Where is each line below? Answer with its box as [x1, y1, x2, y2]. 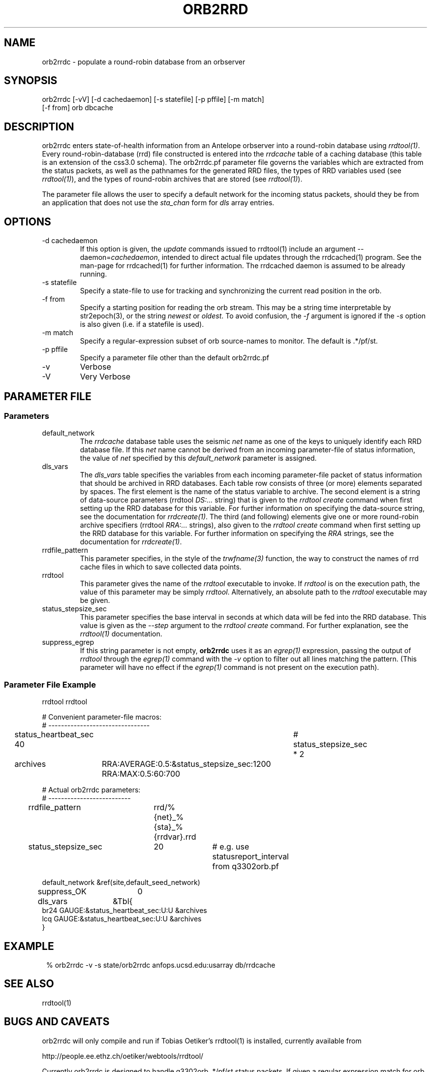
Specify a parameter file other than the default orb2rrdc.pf [80, 353, 270, 362]
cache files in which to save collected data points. [80, 563, 242, 571]
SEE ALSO [4, 977, 54, 990]
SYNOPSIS [4, 74, 58, 87]
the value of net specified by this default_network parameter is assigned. [80, 454, 317, 463]
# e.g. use [212, 842, 249, 852]
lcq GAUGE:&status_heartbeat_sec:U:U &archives [42, 914, 202, 923]
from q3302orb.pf [212, 861, 279, 872]
